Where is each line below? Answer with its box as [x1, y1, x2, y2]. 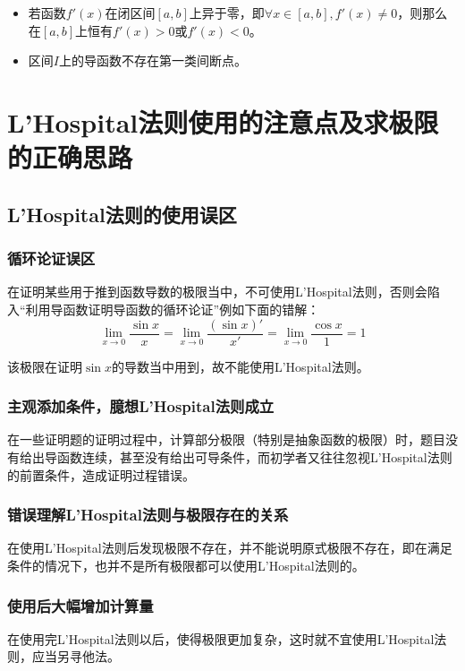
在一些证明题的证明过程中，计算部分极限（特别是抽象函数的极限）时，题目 [7, 430, 445, 449]
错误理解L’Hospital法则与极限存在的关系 [7, 503, 289, 526]
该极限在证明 [7, 357, 82, 375]
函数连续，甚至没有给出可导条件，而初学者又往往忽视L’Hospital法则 [56, 448, 452, 466]
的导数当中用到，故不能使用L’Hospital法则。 [111, 357, 369, 375]
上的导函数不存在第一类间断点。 [58, 51, 247, 70]
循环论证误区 [7, 247, 96, 270]
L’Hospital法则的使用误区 [7, 200, 237, 228]
